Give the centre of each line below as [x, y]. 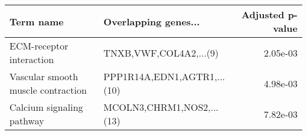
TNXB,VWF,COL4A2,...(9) [161, 52]
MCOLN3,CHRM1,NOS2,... [161, 107]
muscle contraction [48, 90]
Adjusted [263, 14]
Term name [37, 21]
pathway [27, 121]
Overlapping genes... [152, 21]
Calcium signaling [46, 107]
